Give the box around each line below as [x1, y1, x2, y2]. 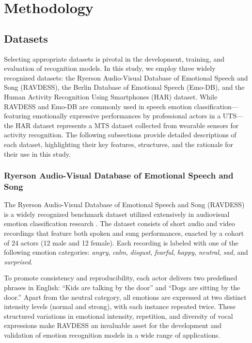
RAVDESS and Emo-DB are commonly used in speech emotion [4, 101, 192, 111]
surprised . [4, 256, 33, 266]
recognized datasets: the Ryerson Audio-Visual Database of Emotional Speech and [4, 72, 248, 82]
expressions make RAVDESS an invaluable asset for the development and [4, 320, 222, 330]
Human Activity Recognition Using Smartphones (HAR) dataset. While [4, 91, 218, 101]
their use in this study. [4, 148, 71, 159]
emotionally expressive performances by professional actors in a [32, 111, 221, 121]
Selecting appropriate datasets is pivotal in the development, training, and [4, 53, 224, 64]
